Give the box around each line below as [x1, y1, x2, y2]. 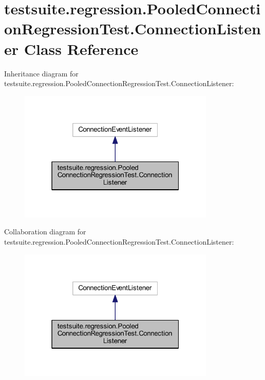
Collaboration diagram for [4, 226, 86, 237]
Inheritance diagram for [4, 68, 79, 78]
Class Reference [24, 38, 139, 59]
